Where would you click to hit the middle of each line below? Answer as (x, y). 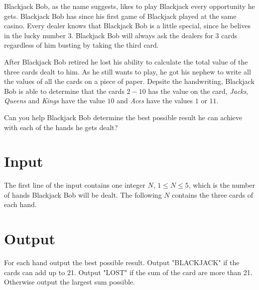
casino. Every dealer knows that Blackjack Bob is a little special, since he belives (127, 26)
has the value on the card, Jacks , (198, 91)
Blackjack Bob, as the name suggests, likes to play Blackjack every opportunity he (129, 6)
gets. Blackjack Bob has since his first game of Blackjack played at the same (120, 16)
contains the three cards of (213, 194)
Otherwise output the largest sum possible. (69, 282)
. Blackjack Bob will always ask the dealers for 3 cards (154, 35)
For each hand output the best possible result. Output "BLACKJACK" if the (122, 262)
